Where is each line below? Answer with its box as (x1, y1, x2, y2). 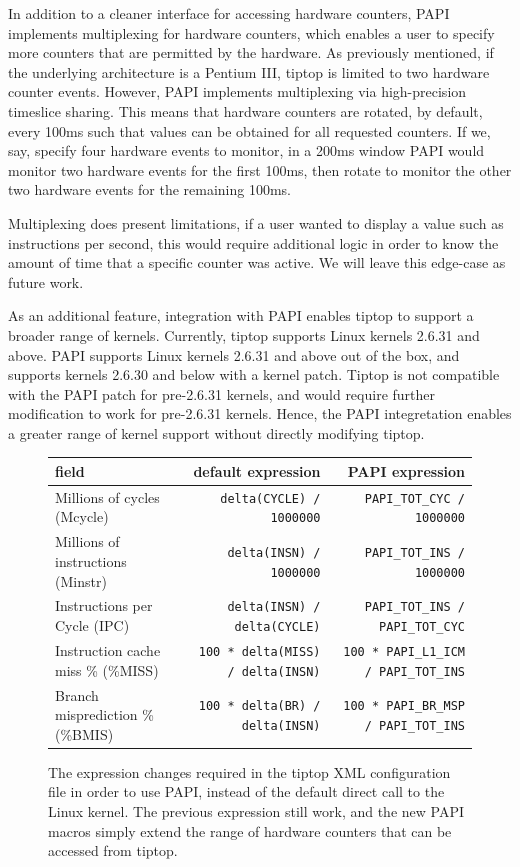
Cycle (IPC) (55, 615, 130, 636)
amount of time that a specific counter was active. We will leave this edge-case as (8, 252, 506, 273)
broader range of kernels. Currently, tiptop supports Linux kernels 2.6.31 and (8, 324, 480, 345)
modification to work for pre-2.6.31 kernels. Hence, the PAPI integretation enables (8, 403, 512, 424)
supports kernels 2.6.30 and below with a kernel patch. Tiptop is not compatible (8, 364, 500, 385)
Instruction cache (55, 640, 161, 661)
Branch (55, 684, 99, 705)
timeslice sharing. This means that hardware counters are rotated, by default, (8, 100, 483, 121)
